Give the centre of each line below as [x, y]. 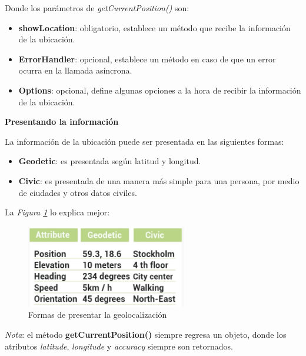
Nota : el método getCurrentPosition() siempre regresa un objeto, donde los [146, 335]
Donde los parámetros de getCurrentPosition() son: [97, 8]
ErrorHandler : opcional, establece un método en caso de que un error [147, 59]
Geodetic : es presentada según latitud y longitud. [110, 161]
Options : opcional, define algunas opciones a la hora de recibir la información [160, 90]
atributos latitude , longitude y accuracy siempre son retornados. [119, 346]
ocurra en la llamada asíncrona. [75, 70]
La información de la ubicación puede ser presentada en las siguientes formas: [144, 141]
